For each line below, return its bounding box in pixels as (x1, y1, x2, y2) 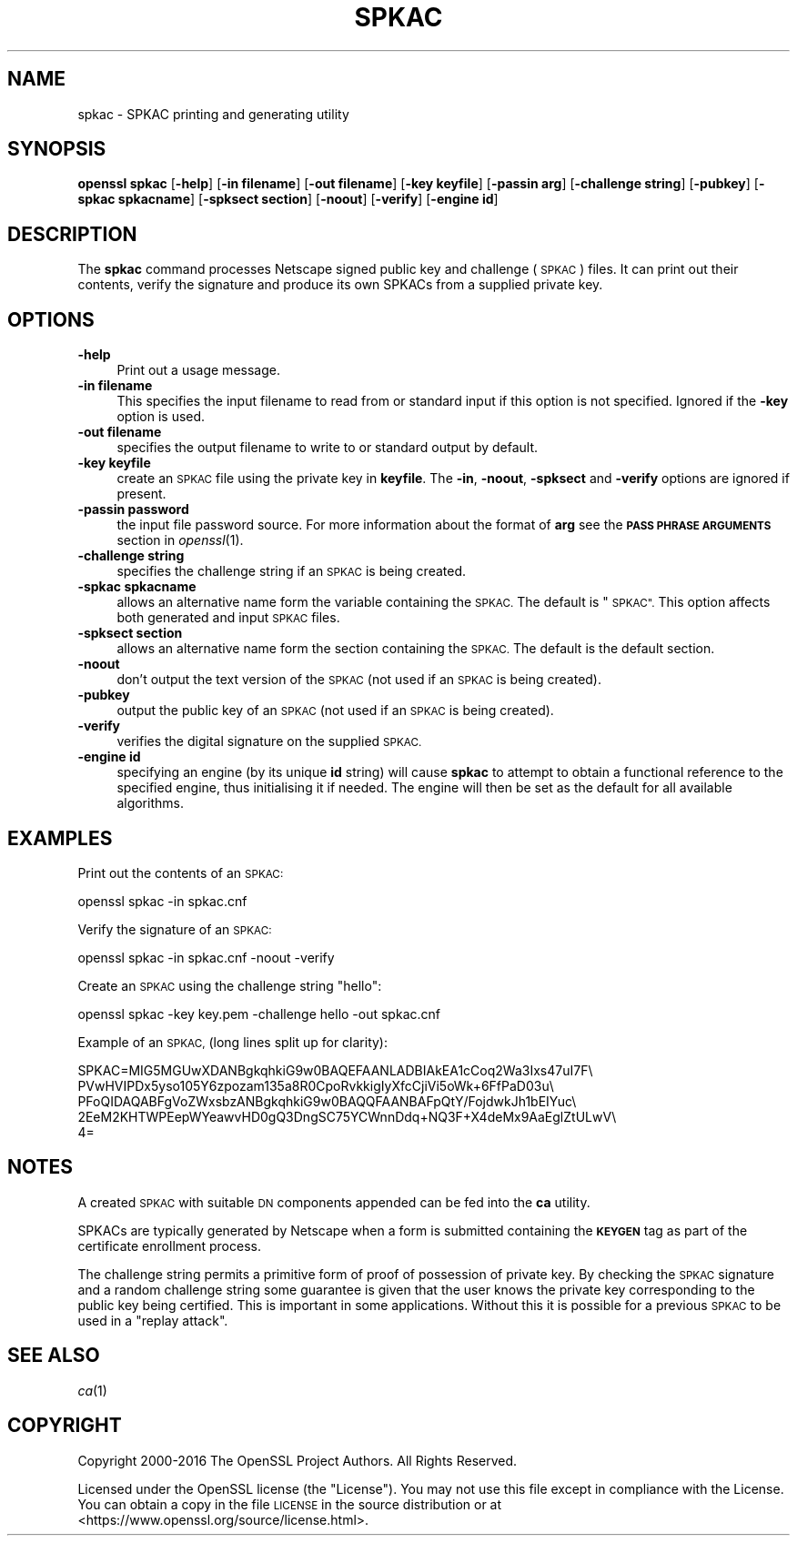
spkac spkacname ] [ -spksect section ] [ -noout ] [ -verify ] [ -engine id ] (77, 191, 499, 207)
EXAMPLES (7, 826, 113, 850)
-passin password (77, 501, 189, 518)
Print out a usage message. (116, 362, 280, 378)
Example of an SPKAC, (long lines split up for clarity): (77, 1034, 388, 1050)
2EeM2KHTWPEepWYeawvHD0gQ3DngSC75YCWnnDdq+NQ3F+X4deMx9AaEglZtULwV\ (77, 1108, 617, 1124)
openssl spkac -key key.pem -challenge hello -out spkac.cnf (77, 1005, 440, 1022)
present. (116, 486, 166, 502)
